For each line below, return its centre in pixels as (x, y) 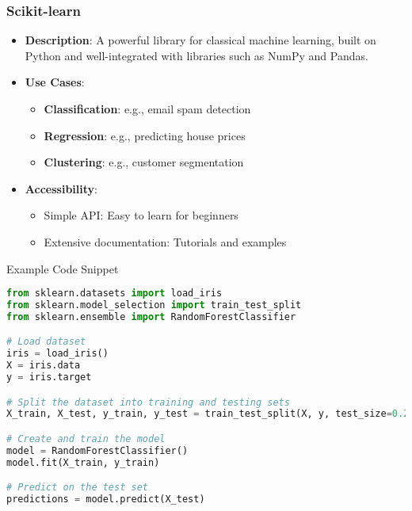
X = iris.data (44, 366)
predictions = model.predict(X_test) (106, 500)
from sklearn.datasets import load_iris (114, 294)
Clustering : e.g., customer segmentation (144, 162)
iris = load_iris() (57, 354)
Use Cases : (55, 82)
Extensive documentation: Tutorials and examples (165, 241)
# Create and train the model (86, 439)
